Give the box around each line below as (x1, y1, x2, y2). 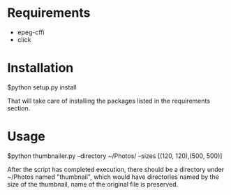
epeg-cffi (17, 28, 45, 36)
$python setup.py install (7, 82, 77, 92)
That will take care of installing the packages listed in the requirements (7, 96, 211, 105)
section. (7, 103, 31, 113)
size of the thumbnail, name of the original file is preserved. (7, 180, 179, 188)
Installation (7, 60, 74, 76)
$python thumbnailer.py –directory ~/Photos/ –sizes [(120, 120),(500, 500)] (7, 152, 223, 160)
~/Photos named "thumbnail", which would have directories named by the (7, 173, 220, 181)
